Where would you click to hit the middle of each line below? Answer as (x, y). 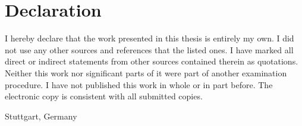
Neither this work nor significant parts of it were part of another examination (146, 72)
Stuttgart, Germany (41, 116)
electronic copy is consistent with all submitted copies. (104, 96)
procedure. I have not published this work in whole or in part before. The (139, 84)
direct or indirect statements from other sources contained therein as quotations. (152, 61)
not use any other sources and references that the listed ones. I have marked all (149, 49)
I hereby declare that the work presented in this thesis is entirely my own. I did (150, 38)
